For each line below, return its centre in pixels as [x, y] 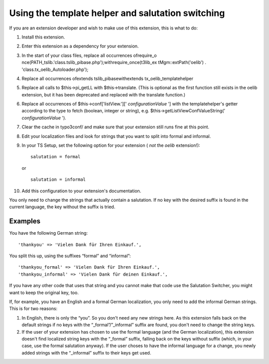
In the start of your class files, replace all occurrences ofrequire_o [89, 55]
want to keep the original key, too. [44, 293]
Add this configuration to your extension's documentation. [81, 191]
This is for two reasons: [33, 309]
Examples [25, 221]
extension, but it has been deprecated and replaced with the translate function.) [104, 94]
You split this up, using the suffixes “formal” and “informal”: [70, 256]
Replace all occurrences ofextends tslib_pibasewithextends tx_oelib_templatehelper [108, 78]
